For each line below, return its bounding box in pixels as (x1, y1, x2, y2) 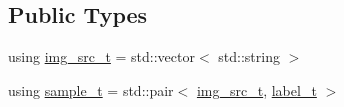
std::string (218, 46, 280, 67)
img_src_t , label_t (196, 79, 317, 100)
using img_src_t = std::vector (8, 46, 195, 67)
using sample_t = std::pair (8, 79, 174, 100)
